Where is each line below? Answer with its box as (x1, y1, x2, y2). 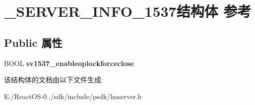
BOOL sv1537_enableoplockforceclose (4, 58, 134, 68)
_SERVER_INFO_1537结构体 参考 (4, 1, 252, 21)
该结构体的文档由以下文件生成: (4, 74, 103, 85)
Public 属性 (4, 35, 63, 50)
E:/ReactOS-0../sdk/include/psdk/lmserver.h (4, 91, 142, 101)
